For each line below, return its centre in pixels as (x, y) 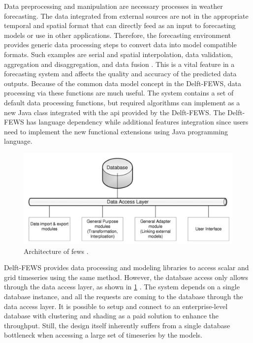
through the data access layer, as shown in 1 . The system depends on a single (122, 287)
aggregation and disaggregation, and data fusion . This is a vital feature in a (119, 64)
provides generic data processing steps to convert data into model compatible (120, 45)
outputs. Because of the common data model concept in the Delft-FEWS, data (123, 83)
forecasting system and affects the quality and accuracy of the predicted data (120, 74)
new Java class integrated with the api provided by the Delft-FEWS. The (115, 112)
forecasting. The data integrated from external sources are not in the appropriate (126, 16)
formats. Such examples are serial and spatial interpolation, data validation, (118, 54)
